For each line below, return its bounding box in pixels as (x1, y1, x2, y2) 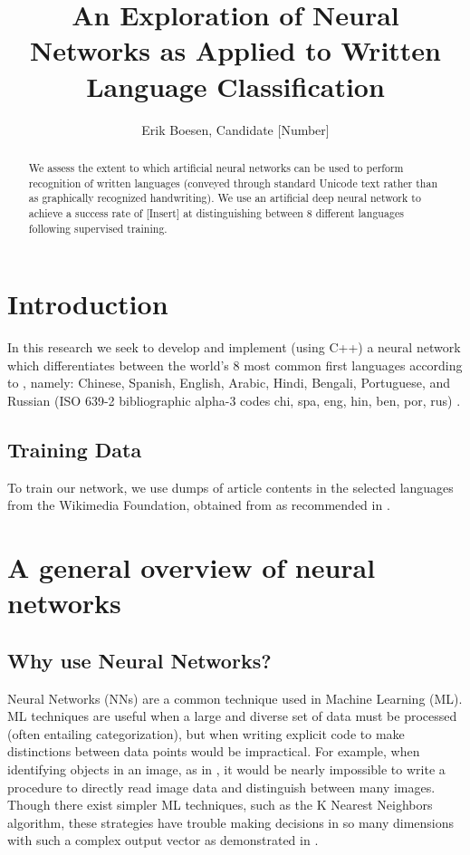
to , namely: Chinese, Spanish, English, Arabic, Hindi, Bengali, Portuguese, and (7, 373, 451, 392)
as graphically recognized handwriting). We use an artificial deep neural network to (28, 190, 421, 206)
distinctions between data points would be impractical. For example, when (7, 742, 420, 761)
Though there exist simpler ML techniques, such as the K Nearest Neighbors (7, 795, 433, 814)
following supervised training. (28, 220, 168, 235)
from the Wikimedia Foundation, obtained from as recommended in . (7, 495, 390, 514)
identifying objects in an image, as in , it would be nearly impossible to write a (7, 760, 446, 779)
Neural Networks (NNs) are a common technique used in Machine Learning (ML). (7, 688, 463, 707)
